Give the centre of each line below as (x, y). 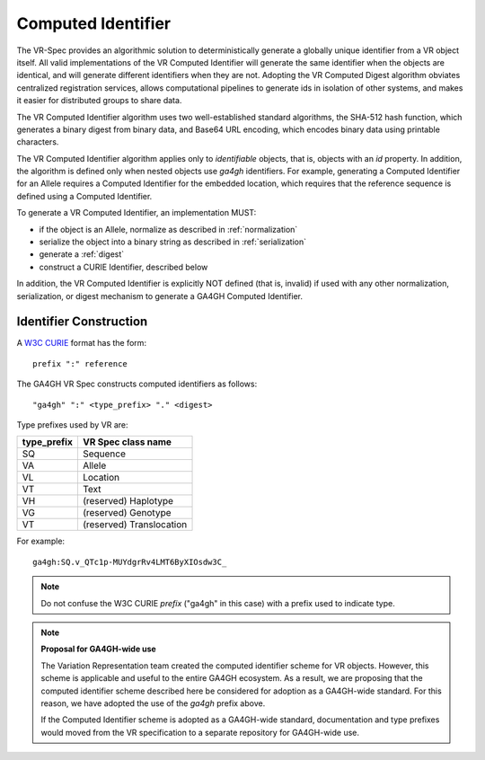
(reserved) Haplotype (128, 501)
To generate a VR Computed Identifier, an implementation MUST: (137, 213)
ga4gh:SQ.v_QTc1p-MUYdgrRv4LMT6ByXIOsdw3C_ (130, 562)
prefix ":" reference (80, 363)
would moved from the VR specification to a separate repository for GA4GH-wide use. (200, 732)
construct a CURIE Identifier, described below (123, 267)
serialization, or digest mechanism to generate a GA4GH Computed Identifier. (160, 296)
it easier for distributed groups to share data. (99, 101)
